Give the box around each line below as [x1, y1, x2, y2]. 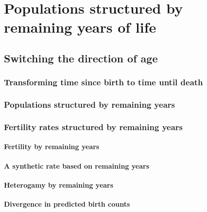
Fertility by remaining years [4, 141, 100, 152]
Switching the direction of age [4, 50, 158, 65]
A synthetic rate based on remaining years [4, 160, 150, 171]
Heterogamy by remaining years [4, 179, 114, 190]
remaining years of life [4, 17, 156, 37]
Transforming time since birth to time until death [4, 76, 203, 88]
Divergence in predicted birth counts [4, 199, 130, 209]
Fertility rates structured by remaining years [4, 120, 183, 133]
